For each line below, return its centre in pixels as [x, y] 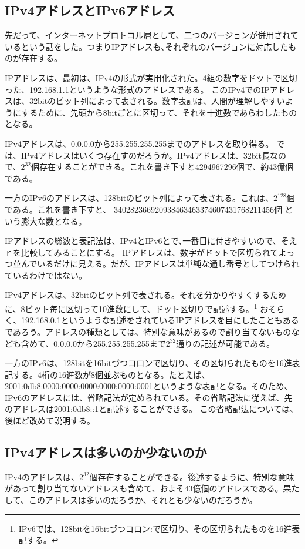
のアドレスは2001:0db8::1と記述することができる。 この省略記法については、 [151, 409]
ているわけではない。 [46, 275]
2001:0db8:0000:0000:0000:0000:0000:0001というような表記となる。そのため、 [149, 386]
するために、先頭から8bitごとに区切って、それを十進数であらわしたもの [159, 112]
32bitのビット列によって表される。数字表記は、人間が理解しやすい [157, 101]
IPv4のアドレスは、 [42, 476]
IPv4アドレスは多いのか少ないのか [106, 452]
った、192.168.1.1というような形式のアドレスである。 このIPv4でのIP [137, 89]
